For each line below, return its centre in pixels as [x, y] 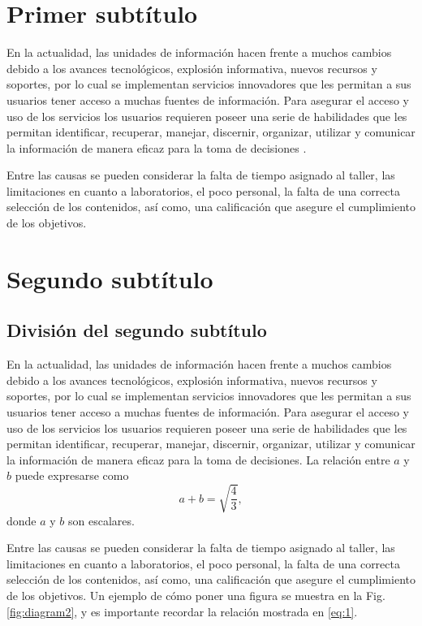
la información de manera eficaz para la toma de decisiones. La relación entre [198, 459]
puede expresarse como [72, 475]
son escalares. [101, 520]
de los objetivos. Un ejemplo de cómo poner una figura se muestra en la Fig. [196, 595]
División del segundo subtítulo [137, 330]
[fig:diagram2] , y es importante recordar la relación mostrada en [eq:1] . [182, 611]
